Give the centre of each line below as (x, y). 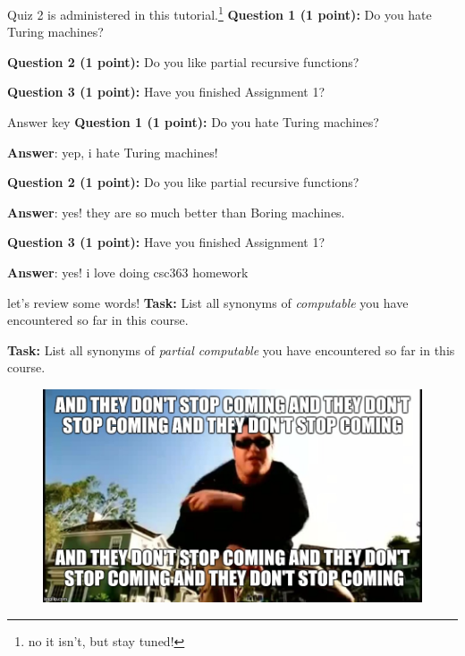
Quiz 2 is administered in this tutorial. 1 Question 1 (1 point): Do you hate (220, 13)
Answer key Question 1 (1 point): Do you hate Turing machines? (193, 122)
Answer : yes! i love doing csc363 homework (128, 272)
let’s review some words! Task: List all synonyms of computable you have (208, 302)
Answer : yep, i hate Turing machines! (113, 152)
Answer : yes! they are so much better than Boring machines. (176, 212)
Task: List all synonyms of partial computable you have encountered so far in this (231, 349)
